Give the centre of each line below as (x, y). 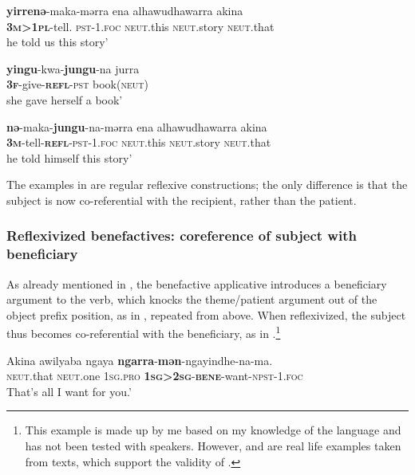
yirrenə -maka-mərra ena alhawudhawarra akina (125, 10)
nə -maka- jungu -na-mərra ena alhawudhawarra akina (137, 126)
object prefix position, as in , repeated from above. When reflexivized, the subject (206, 314)
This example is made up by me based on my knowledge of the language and (213, 430)
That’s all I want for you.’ (69, 391)
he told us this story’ (57, 42)
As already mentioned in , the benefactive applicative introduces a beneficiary (197, 283)
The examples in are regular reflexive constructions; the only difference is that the (207, 185)
